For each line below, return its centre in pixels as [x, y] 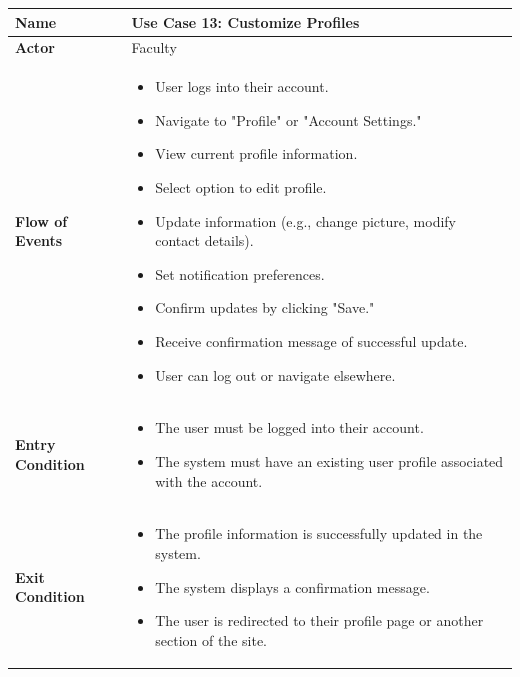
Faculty [154, 47]
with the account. [209, 480]
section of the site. [211, 639]
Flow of [41, 220]
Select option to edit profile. [241, 186]
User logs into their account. [242, 86]
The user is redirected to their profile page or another [319, 620]
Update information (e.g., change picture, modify [305, 220]
